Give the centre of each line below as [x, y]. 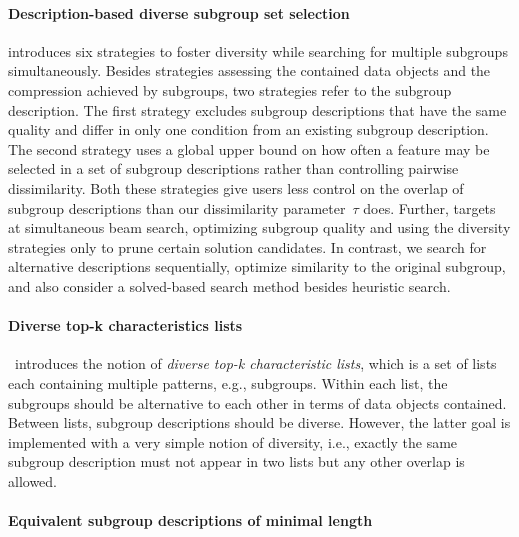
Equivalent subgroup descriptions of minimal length [190, 520]
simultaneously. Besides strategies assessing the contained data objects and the [249, 70]
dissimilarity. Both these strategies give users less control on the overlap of [236, 187]
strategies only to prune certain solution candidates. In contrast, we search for [247, 246]
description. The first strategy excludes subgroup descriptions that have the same [257, 109]
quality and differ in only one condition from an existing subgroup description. [248, 129]
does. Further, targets [429, 207]
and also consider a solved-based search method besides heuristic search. [229, 285]
